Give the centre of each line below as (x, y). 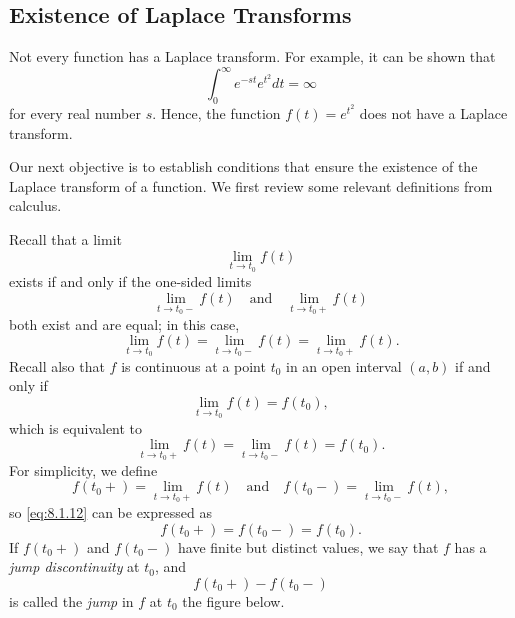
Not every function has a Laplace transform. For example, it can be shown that (252, 56)
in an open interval (344, 365)
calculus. (35, 205)
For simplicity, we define (83, 469)
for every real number (75, 113)
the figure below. (233, 600)
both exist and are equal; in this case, (124, 323)
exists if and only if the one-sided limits (130, 281)
